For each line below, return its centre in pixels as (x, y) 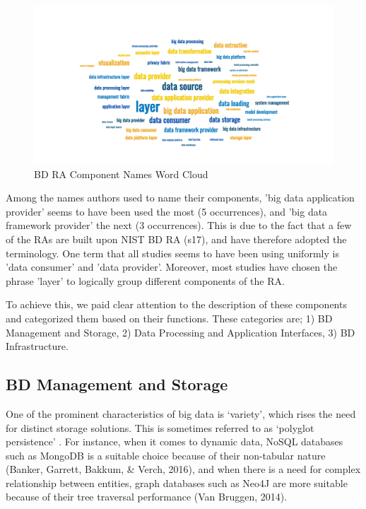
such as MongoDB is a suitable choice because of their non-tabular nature (166, 455)
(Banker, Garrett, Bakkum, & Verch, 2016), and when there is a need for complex (183, 469)
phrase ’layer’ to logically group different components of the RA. (145, 280)
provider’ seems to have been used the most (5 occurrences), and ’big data (167, 211)
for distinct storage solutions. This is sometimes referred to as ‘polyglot (160, 427)
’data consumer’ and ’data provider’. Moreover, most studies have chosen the (172, 267)
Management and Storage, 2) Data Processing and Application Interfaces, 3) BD (181, 332)
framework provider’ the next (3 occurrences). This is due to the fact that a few (179, 225)
